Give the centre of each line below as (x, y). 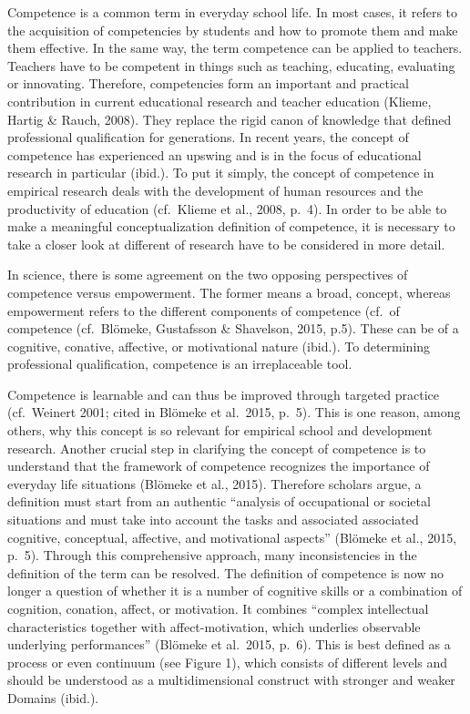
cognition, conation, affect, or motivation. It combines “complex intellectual (218, 608)
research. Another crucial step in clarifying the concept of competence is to (217, 448)
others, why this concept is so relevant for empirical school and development (220, 430)
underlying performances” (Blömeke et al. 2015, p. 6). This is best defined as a (229, 644)
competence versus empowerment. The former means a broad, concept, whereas (229, 292)
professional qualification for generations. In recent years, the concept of (208, 137)
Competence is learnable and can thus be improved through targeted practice (224, 394)
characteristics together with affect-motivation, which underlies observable (214, 626)
